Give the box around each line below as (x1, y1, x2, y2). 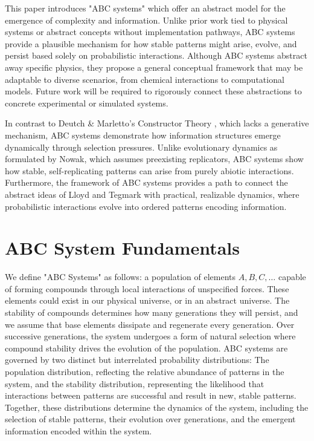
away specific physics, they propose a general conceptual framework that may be (5, 60, 303, 73)
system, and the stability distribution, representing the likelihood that (5, 377, 264, 390)
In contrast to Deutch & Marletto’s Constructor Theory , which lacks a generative (5, 117, 309, 129)
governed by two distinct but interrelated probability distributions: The (5, 353, 269, 366)
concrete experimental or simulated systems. (5, 96, 168, 109)
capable (278, 270, 306, 283)
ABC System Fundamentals (5, 235, 240, 260)
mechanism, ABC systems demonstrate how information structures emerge (5, 128, 281, 141)
